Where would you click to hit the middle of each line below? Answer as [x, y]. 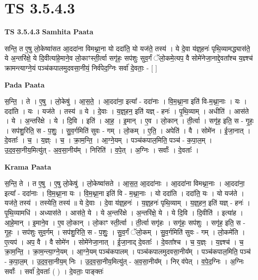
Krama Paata [28, 166]
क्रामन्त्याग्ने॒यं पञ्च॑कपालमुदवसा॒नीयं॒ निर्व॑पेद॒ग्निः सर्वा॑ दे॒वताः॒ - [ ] [81, 67]
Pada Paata [25, 84]
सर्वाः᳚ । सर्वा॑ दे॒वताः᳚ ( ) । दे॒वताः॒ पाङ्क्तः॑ [54, 271]
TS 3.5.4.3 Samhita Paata [49, 32]
